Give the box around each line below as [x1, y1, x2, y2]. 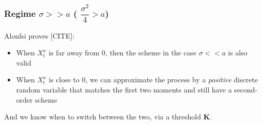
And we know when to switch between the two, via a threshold [4, 111, 201, 122]
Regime [4, 7, 36, 19]
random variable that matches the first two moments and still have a [16, 84, 232, 95]
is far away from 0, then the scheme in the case [49, 47, 196, 58]
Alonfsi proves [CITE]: [4, 30, 75, 41]
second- [234, 84, 257, 95]
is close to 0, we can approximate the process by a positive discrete [49, 74, 258, 85]
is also [228, 47, 248, 58]
